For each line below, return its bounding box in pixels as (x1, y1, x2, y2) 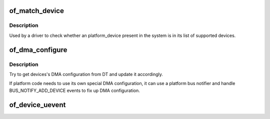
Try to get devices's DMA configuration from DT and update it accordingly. (9, 71, 163, 77)
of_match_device (9, 6, 64, 15)
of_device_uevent (9, 100, 66, 109)
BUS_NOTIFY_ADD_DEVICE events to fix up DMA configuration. (9, 87, 140, 93)
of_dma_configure (9, 45, 67, 54)
